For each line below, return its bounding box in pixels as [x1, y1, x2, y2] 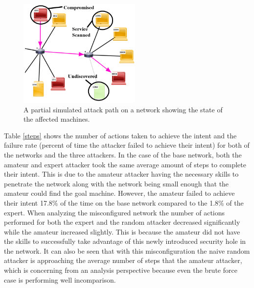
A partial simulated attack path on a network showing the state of [23, 104, 223, 114]
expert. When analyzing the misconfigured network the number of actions [4, 207, 225, 217]
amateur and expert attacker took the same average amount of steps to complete [4, 159, 246, 169]
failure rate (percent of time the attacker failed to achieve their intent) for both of [4, 140, 250, 150]
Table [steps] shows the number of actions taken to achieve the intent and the [4, 130, 237, 140]
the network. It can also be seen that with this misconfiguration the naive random [4, 245, 250, 256]
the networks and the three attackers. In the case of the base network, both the [4, 149, 242, 159]
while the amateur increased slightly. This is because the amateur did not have [4, 226, 240, 236]
